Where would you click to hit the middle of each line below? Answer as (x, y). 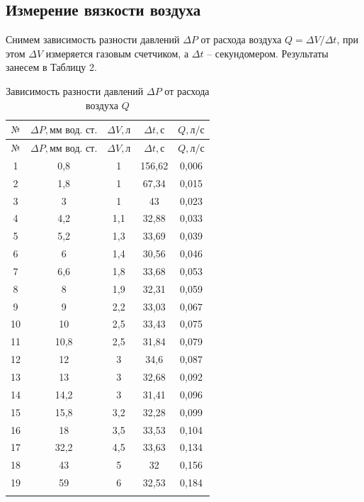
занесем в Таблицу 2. (51, 67)
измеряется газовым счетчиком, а (117, 53)
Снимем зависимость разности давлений (93, 39)
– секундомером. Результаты (268, 53)
